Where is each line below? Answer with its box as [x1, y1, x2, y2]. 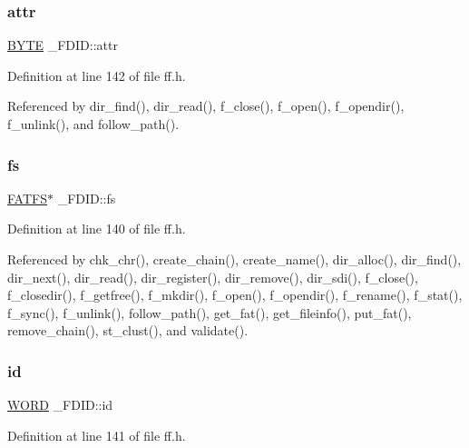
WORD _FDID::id [7, 395, 113, 414]
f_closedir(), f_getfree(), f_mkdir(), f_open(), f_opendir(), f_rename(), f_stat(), [7, 285, 463, 304]
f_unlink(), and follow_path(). [7, 114, 180, 133]
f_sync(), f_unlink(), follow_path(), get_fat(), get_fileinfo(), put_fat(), [7, 303, 412, 322]
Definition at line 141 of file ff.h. [7, 425, 186, 444]
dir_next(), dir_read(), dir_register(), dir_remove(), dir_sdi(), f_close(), [7, 267, 418, 286]
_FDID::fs [57, 188, 116, 207]
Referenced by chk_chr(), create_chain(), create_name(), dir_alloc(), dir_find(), [7, 250, 462, 268]
